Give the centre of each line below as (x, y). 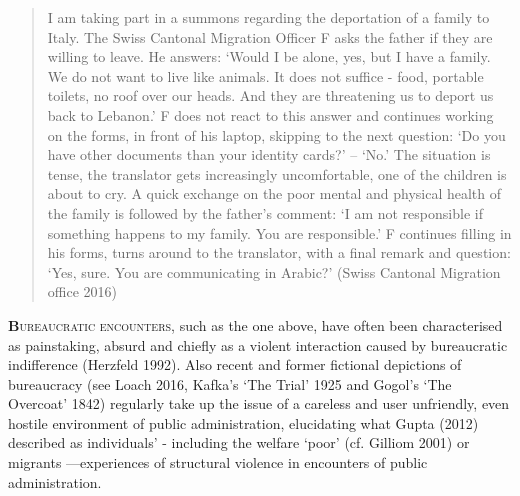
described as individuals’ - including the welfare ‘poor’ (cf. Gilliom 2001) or (239, 442)
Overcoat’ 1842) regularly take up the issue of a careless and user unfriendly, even (259, 403)
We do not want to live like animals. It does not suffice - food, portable (265, 75)
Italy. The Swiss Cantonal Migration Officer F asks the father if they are (270, 36)
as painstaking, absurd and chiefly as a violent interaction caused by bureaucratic (258, 344)
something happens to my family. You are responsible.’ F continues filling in (279, 232)
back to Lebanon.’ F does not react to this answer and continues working (270, 114)
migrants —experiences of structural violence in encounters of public (218, 462)
